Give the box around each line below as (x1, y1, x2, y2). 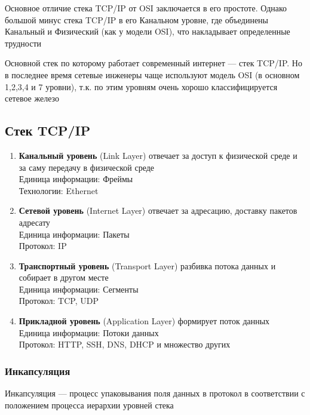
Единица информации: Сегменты (19, 282, 139, 295)
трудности (5, 36, 42, 49)
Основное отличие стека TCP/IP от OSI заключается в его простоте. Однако (5, 2, 287, 14)
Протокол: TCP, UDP (19, 294, 99, 307)
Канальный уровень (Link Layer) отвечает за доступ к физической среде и (19, 149, 297, 161)
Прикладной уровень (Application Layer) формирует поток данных (19, 315, 270, 327)
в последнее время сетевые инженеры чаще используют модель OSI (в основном (5, 68, 300, 81)
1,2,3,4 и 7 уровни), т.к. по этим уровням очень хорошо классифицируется (5, 80, 278, 93)
